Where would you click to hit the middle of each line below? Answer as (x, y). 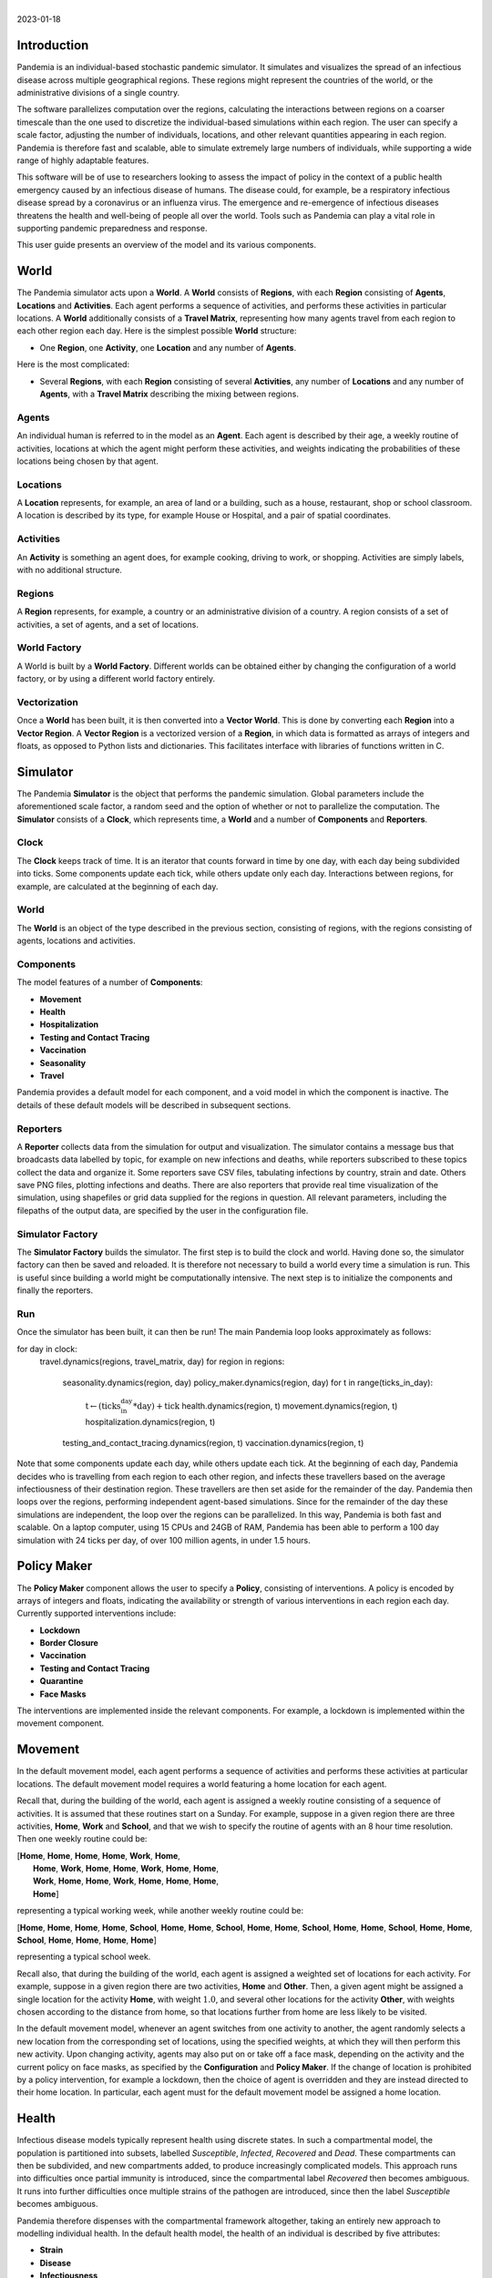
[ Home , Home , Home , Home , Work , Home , (99, 1855)
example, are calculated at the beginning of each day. (118, 886)
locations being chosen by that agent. (87, 461)
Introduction (53, 46)
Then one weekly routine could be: (82, 1839)
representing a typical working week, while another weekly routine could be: (160, 1911)
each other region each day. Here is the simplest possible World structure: (157, 331)
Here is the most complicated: (73, 364)
